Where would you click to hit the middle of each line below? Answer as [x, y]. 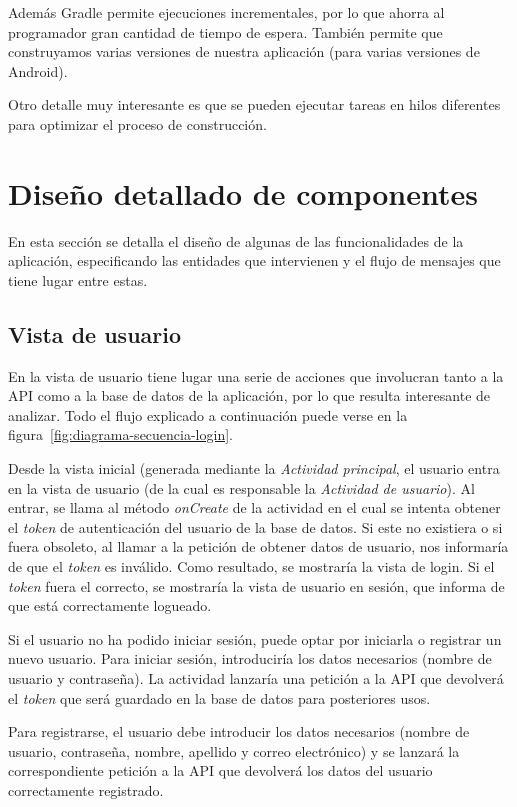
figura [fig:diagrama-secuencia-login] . [120, 434]
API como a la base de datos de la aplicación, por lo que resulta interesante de [249, 395]
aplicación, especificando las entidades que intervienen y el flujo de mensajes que [254, 260]
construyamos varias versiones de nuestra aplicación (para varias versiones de [244, 51]
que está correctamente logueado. [110, 605]
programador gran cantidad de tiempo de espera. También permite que [225, 31]
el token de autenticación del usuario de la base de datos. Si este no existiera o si [255, 526]
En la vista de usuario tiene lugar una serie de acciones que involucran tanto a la [256, 375]
